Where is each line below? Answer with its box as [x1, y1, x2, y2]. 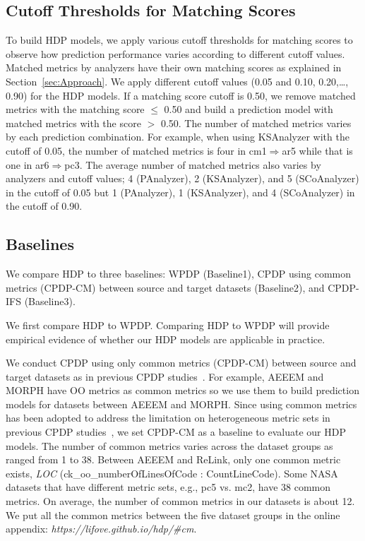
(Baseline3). [24, 294, 76, 309]
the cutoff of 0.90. [6, 198, 83, 213]
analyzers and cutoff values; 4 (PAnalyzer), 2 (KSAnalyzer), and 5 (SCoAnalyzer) [6, 171, 359, 186]
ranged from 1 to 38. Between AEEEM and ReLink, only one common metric [6, 452, 341, 467]
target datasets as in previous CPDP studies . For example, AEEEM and [6, 369, 324, 384]
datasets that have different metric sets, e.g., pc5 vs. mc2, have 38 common [6, 480, 331, 494]
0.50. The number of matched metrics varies [160, 115, 352, 130]
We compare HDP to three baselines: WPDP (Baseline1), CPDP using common [6, 266, 352, 281]
